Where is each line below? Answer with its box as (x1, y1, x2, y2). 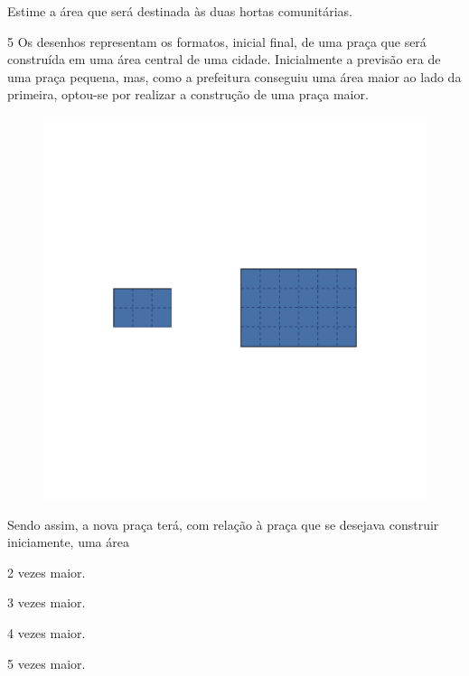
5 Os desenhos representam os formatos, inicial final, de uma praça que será (7, 32, 427, 51)
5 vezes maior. (7, 653, 86, 672)
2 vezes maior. (7, 562, 86, 581)
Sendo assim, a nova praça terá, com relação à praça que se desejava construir (7, 514, 439, 533)
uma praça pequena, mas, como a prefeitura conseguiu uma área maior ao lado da (7, 67, 462, 86)
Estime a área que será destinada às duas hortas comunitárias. (7, 2, 352, 20)
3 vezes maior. (7, 593, 86, 612)
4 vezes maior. (7, 623, 86, 642)
